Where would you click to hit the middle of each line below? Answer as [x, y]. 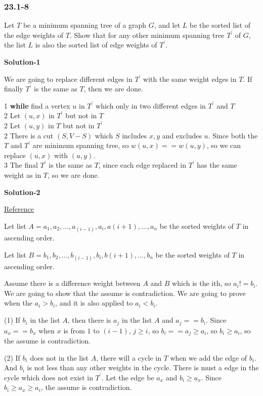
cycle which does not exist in [49, 377]
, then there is [89, 320]
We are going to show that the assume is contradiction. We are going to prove [125, 293]
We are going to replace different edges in [68, 79]
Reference [19, 209]
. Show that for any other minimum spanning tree [147, 35]
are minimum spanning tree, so [81, 145]
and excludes [182, 135]
